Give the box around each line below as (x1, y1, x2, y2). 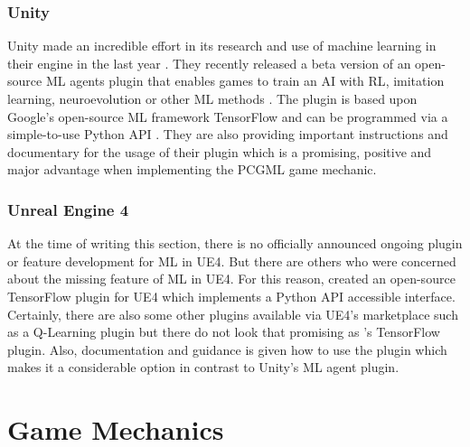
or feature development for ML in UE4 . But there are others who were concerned (7, 251, 456, 270)
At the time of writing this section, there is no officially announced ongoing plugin (7, 234, 463, 253)
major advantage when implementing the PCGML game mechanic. (7, 160, 377, 179)
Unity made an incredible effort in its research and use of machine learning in (7, 36, 437, 55)
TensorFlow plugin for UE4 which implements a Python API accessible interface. (7, 286, 456, 305)
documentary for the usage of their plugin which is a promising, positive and (7, 142, 432, 161)
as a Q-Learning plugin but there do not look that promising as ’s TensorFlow (7, 322, 440, 341)
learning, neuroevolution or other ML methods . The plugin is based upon (7, 89, 418, 107)
